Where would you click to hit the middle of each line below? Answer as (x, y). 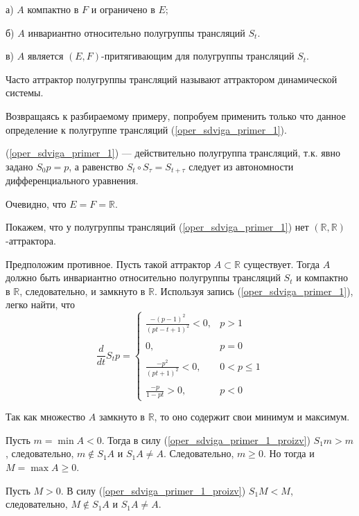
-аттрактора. (31, 240)
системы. (25, 92)
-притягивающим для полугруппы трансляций (198, 56)
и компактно (322, 277)
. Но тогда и (289, 453)
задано (19, 166)
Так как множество (46, 417)
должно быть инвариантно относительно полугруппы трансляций (143, 277)
